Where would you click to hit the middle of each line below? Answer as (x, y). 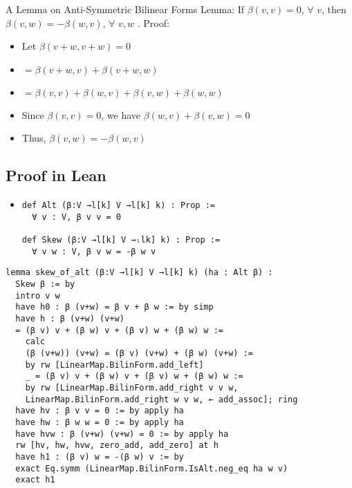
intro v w (38, 295)
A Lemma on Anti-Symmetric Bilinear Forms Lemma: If (125, 9)
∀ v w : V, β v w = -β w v (94, 251)
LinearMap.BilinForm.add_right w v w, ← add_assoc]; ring (161, 399)
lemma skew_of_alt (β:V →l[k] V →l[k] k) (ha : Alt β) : (139, 273)
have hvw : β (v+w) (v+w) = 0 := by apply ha (122, 434)
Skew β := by (45, 284)
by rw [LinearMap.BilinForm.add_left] (114, 365)
